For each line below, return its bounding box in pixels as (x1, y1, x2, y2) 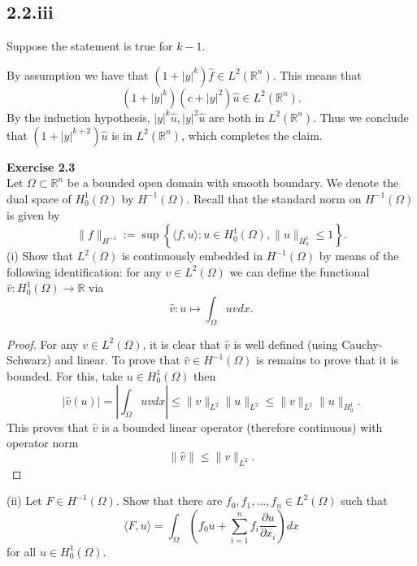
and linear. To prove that (54, 351, 180, 368)
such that (341, 492, 388, 509)
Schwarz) (7, 351, 51, 368)
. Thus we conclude (313, 108, 409, 125)
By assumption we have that (7, 66, 149, 83)
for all (7, 542, 37, 559)
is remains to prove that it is (256, 351, 398, 368)
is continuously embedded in (121, 247, 263, 264)
